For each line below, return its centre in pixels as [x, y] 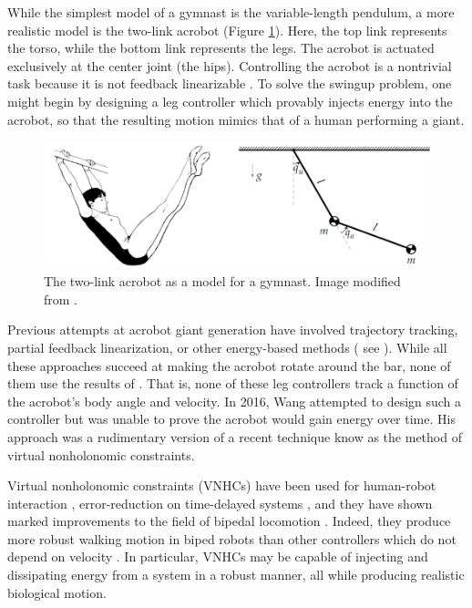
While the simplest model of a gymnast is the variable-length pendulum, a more [231, 12]
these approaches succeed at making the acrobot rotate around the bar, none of [229, 365]
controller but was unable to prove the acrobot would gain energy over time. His [231, 419]
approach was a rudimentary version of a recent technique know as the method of [235, 436]
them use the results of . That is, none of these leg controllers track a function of [233, 383]
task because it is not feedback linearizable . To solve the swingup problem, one [230, 83]
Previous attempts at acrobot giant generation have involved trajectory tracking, [233, 330]
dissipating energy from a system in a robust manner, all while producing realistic [236, 575]
